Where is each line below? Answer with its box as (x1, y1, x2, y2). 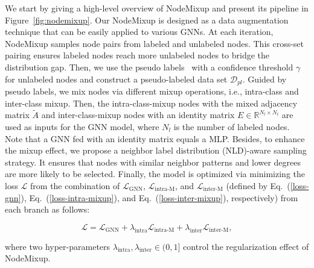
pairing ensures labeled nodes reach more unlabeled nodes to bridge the (5, 49, 270, 61)
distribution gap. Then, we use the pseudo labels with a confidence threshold (5, 60, 293, 73)
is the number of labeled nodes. (173, 120, 290, 133)
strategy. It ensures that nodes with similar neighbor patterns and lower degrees (5, 155, 301, 168)
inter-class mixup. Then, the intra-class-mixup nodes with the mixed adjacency (5, 96, 298, 109)
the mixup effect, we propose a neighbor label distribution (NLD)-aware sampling (5, 144, 307, 157)
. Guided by (242, 72, 287, 85)
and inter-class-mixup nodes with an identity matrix (41, 108, 235, 121)
